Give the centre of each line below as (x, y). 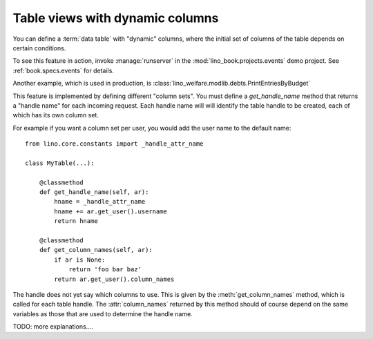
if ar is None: (80, 260)
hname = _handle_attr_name (100, 202)
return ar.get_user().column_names (114, 279)
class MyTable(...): (60, 163)
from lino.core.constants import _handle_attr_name (114, 144)
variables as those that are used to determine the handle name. (103, 313)
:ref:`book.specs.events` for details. (63, 70)
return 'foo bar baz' (105, 270)
